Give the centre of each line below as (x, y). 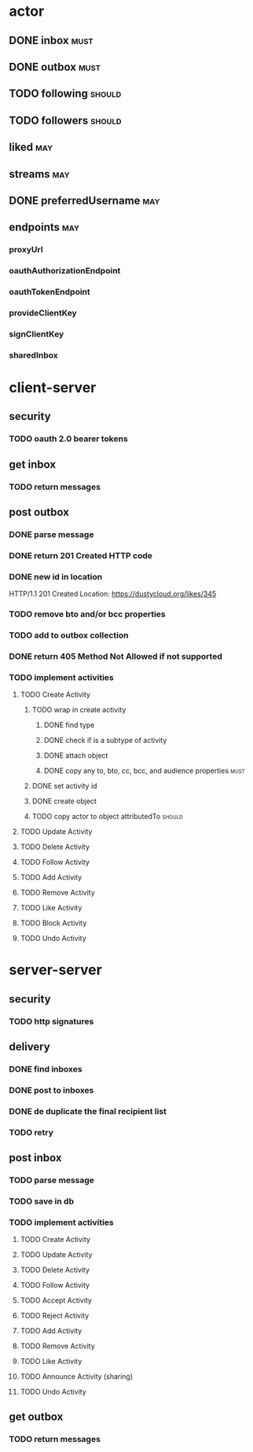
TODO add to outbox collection (69, 635)
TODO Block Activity (53, 923)
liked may (31, 147)
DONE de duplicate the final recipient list (88, 1111)
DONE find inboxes (46, 1069)
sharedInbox (33, 355)
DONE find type (69, 725)
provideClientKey (43, 313)
